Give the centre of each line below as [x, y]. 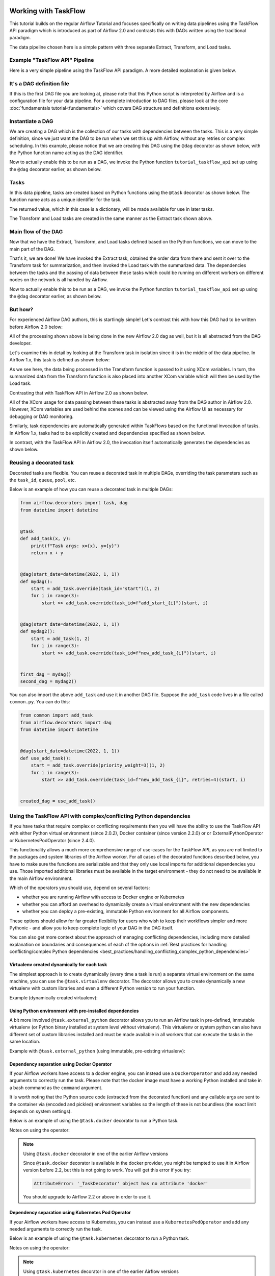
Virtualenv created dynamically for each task [58, 965]
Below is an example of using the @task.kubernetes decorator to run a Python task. [99, 1238]
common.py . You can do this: [40, 702]
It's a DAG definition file [39, 83]
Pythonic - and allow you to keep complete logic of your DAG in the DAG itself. [91, 928]
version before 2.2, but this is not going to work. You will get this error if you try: [107, 1170]
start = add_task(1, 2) [60, 639]
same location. [25, 1042]
